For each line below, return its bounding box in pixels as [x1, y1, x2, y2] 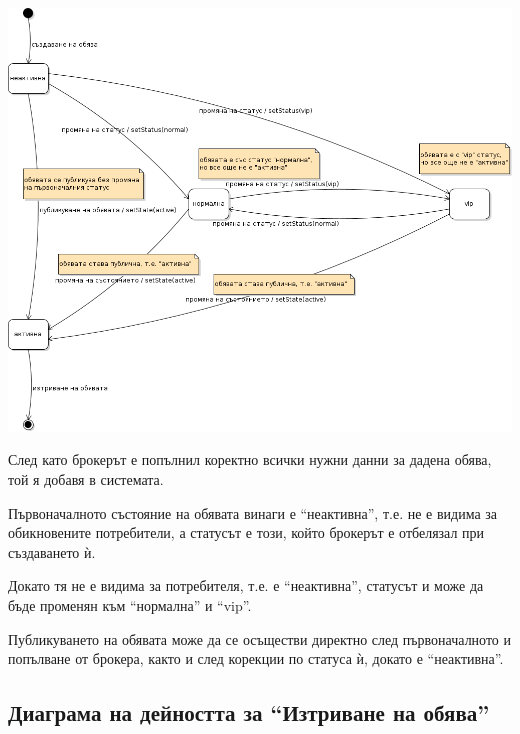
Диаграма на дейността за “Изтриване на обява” [8, 697, 490, 728]
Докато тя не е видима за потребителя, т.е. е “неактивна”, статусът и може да [8, 575, 484, 596]
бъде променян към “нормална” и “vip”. [8, 594, 252, 615]
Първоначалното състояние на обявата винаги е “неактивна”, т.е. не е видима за [8, 502, 498, 523]
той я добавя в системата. [8, 468, 164, 489]
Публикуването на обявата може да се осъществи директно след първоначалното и [8, 628, 512, 649]
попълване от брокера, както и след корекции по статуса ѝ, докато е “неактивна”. [8, 648, 504, 669]
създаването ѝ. [8, 541, 96, 562]
